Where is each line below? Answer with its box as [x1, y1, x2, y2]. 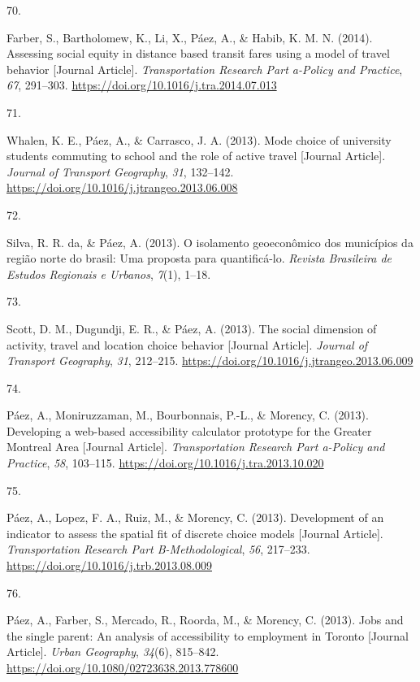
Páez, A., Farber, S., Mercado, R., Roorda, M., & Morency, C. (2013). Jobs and [6, 611, 404, 628]
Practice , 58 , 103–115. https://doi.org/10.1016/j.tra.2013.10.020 [6, 454, 324, 471]
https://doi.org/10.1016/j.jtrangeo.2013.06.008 [6, 179, 238, 196]
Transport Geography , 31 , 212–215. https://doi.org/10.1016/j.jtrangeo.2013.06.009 [6, 352, 414, 369]
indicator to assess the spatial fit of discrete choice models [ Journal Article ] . [6, 524, 383, 541]
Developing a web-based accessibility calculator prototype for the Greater [6, 422, 372, 439]
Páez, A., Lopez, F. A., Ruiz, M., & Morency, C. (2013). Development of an [6, 509, 384, 526]
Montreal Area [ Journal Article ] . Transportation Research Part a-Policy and [6, 438, 385, 455]
